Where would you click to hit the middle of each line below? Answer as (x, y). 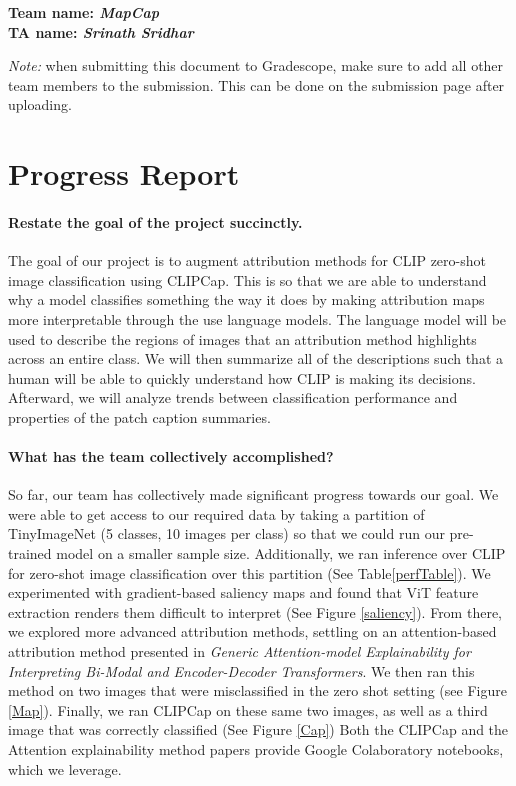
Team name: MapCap (83, 12)
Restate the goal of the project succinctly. (155, 221)
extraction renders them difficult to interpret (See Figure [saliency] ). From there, (255, 611)
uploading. (40, 104)
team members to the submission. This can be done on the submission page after (256, 84)
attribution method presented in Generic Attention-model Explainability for (239, 651)
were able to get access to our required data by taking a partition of (216, 513)
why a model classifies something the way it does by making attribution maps (246, 299)
